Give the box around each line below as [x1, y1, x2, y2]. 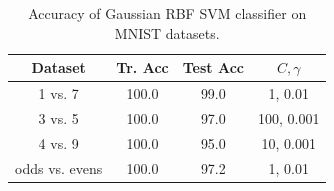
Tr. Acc [116, 57, 169, 78]
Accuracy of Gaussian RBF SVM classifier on [28, 3, 307, 23]
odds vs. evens [15, 157, 103, 178]
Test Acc [182, 57, 244, 78]
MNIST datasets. [114, 22, 220, 43]
